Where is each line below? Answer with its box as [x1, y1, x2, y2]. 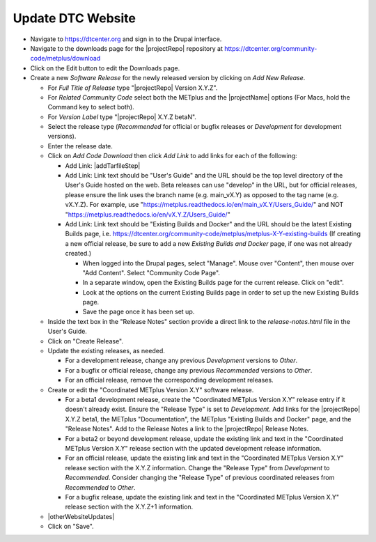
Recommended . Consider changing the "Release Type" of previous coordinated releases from [65, 474, 335, 482]
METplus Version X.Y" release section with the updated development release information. [65, 444, 322, 452]
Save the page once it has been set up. [82, 307, 195, 316]
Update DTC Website [13, 10, 136, 26]
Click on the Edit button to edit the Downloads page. [30, 63, 180, 72]
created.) [65, 249, 92, 258]
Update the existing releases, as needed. [47, 347, 165, 355]
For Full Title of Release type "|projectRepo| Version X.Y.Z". [47, 84, 218, 92]
